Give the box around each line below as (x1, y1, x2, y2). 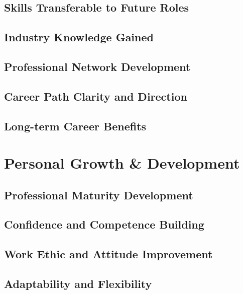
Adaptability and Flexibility (4, 276, 152, 291)
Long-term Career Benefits (4, 118, 147, 133)
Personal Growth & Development (4, 153, 240, 173)
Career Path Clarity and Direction (4, 88, 187, 104)
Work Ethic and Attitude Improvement (4, 246, 213, 262)
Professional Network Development (4, 58, 191, 74)
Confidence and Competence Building (4, 216, 204, 232)
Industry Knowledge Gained (4, 29, 154, 45)
